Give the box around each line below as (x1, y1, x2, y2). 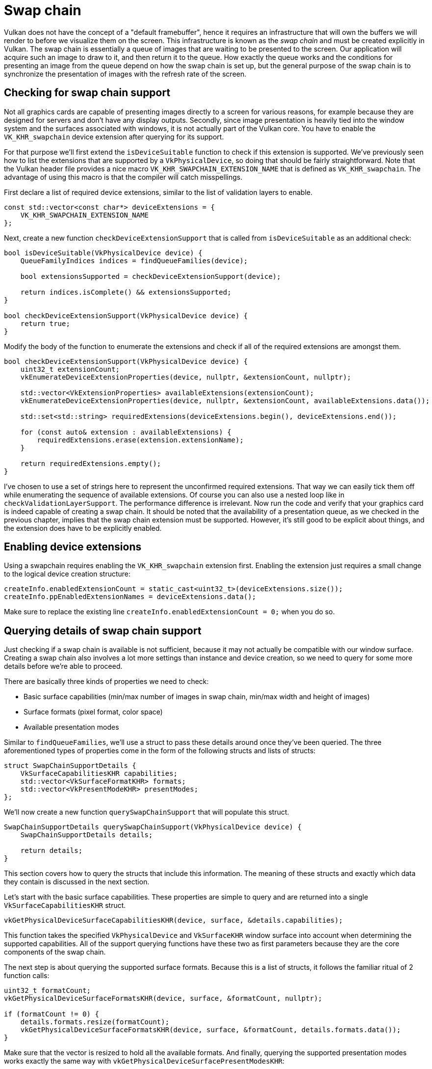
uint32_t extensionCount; (20, 365, 120, 373)
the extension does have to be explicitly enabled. (4, 523, 162, 532)
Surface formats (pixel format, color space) (24, 708, 163, 716)
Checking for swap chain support (4, 86, 171, 99)
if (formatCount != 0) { (4, 1010, 99, 1018)
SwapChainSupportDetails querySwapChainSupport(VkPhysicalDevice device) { (4, 823, 302, 831)
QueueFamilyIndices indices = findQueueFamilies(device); (20, 256, 248, 265)
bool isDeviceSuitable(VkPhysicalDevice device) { (4, 248, 203, 257)
